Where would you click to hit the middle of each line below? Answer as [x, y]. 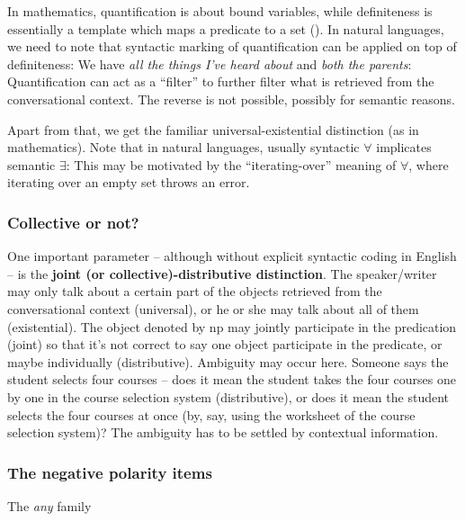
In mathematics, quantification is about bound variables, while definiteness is [220, 11]
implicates [404, 147]
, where [429, 164]
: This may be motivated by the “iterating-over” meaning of [231, 164]
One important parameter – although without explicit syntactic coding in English [232, 256]
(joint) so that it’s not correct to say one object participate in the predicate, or [225, 344]
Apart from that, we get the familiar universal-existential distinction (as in [213, 129]
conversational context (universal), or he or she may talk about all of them [213, 308]
